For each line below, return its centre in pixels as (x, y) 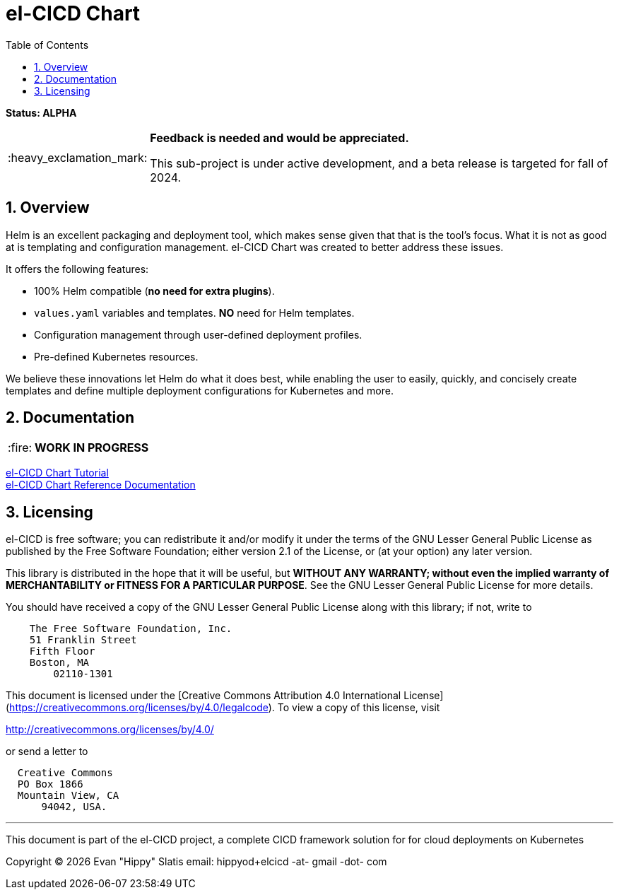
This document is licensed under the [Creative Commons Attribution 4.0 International (204, 696)
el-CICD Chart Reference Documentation (101, 485)
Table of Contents (47, 45)
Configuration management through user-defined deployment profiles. (198, 334)
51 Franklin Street (83, 640)
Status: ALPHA (41, 112)
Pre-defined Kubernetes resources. (116, 356)
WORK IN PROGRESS (92, 448)
